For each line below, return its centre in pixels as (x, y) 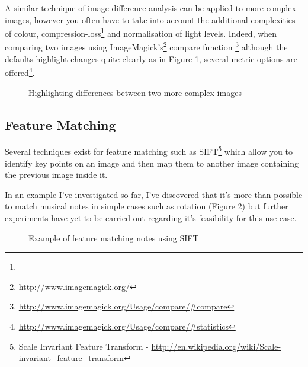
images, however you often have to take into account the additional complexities (150, 19)
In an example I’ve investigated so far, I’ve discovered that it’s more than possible (154, 194)
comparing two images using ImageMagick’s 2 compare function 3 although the (146, 46)
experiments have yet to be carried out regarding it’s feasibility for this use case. (151, 217)
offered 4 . (20, 71)
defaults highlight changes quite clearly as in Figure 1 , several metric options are (151, 58)
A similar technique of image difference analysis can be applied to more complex (150, 8)
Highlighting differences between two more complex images (135, 92)
